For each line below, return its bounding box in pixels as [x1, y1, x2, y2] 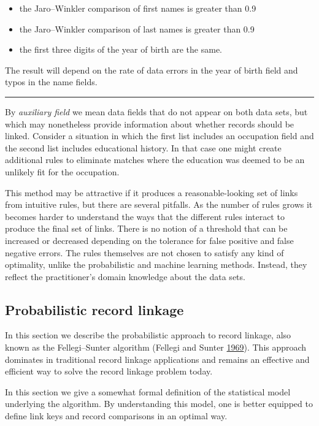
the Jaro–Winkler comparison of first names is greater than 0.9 [19, 2, 256, 14]
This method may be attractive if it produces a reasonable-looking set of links [5, 186, 298, 199]
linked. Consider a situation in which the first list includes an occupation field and [5, 129, 314, 142]
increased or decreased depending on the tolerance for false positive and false [5, 234, 294, 246]
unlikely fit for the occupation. [5, 165, 120, 178]
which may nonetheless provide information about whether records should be [5, 117, 294, 130]
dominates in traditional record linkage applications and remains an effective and [5, 352, 310, 365]
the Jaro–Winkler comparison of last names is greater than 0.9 [19, 22, 255, 35]
